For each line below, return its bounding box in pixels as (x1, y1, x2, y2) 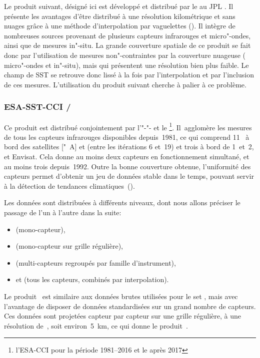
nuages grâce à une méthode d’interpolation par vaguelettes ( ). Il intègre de (4, 20, 235, 31)
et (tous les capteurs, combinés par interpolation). (15, 274, 169, 285)
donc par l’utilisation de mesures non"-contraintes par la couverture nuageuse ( (4, 49, 246, 60)
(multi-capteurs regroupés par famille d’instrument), (15, 257, 176, 268)
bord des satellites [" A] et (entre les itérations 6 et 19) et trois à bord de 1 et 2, (4, 141, 254, 152)
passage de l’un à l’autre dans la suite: (4, 207, 121, 217)
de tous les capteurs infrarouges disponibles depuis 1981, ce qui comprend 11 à (4, 131, 249, 142)
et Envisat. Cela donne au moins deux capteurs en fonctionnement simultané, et (4, 151, 249, 161)
